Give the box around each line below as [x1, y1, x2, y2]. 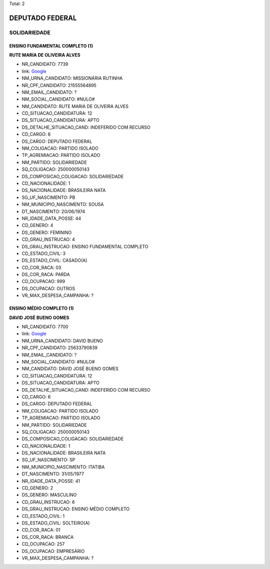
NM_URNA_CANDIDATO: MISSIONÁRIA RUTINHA [21, 75, 123, 81]
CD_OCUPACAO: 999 [21, 278, 65, 284]
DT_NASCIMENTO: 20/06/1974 [21, 208, 85, 214]
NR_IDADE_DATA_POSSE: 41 [21, 478, 80, 484]
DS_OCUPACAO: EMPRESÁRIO [21, 548, 85, 554]
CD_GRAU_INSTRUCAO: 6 [21, 499, 75, 505]
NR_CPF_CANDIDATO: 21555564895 [21, 82, 97, 88]
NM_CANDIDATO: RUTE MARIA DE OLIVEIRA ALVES [21, 103, 128, 109]
